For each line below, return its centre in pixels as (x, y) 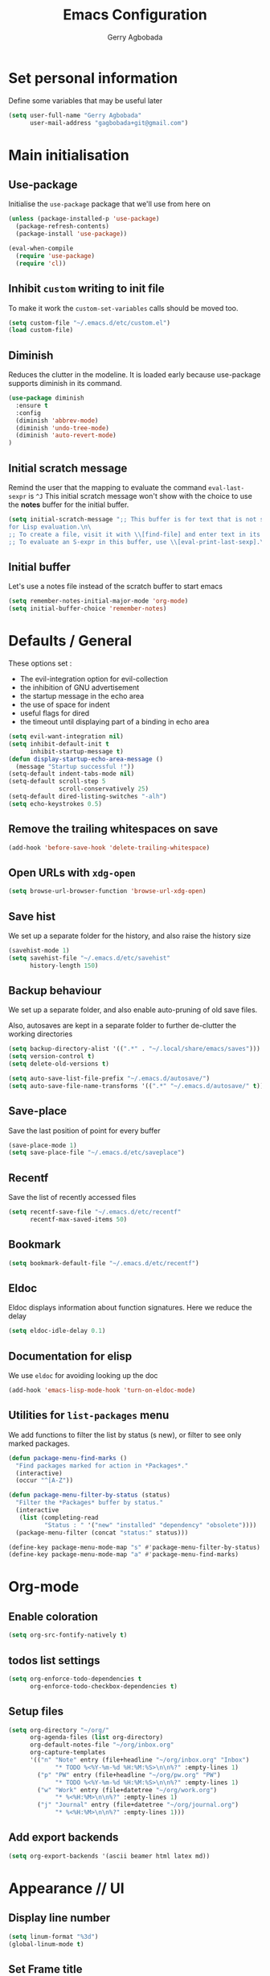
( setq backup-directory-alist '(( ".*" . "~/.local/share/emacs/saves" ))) (135, 1049)
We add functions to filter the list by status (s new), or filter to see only (125, 1434)
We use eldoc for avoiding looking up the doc (83, 1376)
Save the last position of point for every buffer (84, 1131)
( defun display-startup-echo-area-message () (86, 759)
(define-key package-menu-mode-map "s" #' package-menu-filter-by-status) (135, 1547)
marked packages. (39, 1443)
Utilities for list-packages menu (89, 1416)
